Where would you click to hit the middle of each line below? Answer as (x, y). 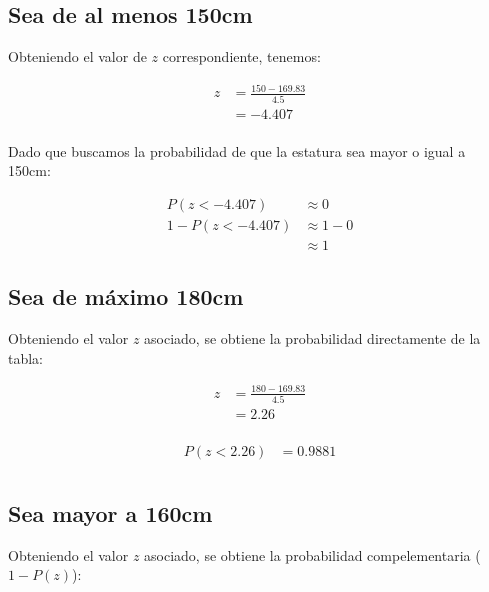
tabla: (26, 357)
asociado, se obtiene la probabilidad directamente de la (312, 338)
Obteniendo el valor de (77, 56)
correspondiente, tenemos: (241, 56)
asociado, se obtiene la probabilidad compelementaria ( (312, 554)
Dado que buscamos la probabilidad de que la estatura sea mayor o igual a (237, 150)
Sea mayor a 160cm (110, 512)
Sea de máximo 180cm (126, 296)
